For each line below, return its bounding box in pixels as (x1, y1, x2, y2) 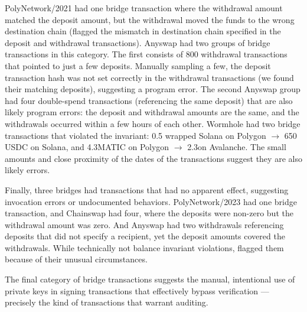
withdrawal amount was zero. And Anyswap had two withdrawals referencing (5, 218, 284, 230)
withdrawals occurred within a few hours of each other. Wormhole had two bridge (5, 117, 301, 129)
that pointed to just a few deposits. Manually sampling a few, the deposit (5, 59, 271, 71)
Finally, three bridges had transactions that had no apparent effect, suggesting (5, 183, 289, 196)
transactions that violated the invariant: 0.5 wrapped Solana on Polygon (5, 129, 266, 141)
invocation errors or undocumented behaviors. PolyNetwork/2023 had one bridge (5, 195, 297, 207)
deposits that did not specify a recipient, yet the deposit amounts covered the (5, 230, 285, 242)
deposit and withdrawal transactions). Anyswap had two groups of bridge (5, 36, 270, 48)
